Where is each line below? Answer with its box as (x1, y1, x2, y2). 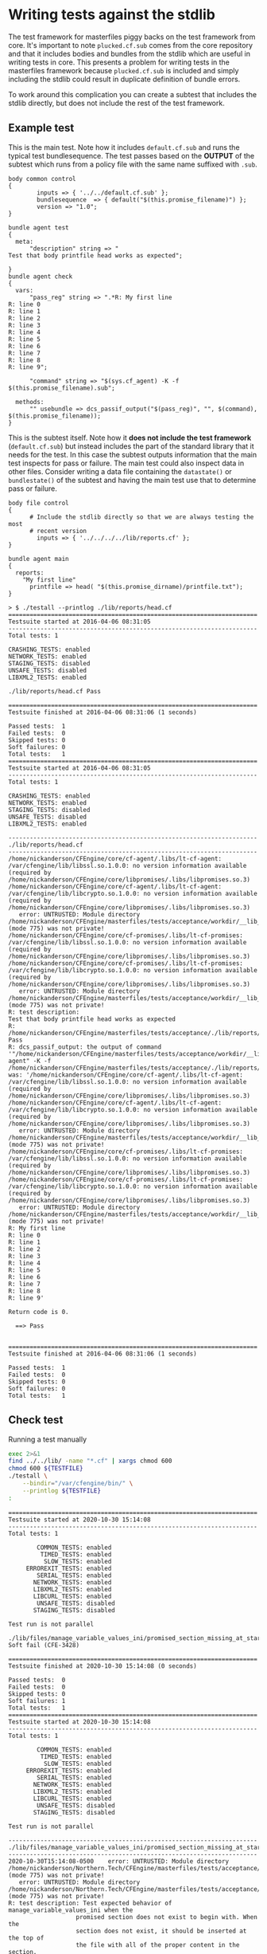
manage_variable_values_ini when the (8, 1906, 133, 1914)
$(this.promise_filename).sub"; (8, 384, 115, 392)
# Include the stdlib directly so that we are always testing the (29, 512, 254, 521)
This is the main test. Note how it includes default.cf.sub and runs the (8, 142, 240, 152)
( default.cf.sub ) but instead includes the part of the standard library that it (8, 441, 254, 451)
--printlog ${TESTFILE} (22, 1486, 102, 1495)
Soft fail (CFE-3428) (8, 1641, 80, 1649)
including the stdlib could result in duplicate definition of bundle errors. (8, 74, 241, 84)
